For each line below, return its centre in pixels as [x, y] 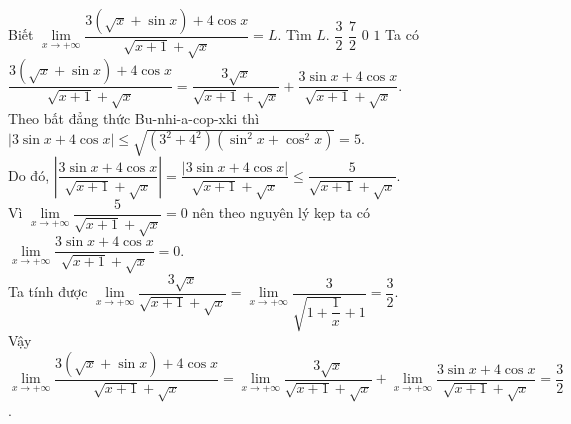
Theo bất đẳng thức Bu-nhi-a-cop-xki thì [134, 117]
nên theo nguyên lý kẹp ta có [281, 212]
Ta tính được [48, 291]
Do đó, [29, 174]
